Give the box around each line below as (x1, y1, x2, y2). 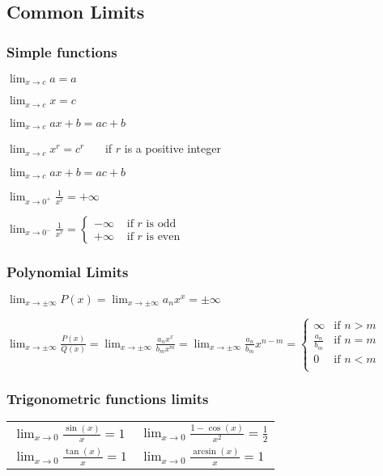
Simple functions (6, 41, 117, 61)
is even (146, 230, 181, 242)
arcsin (193, 447, 216, 457)
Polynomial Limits (6, 261, 129, 281)
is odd (146, 217, 177, 230)
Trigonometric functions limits (6, 388, 209, 408)
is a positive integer (124, 140, 221, 157)
